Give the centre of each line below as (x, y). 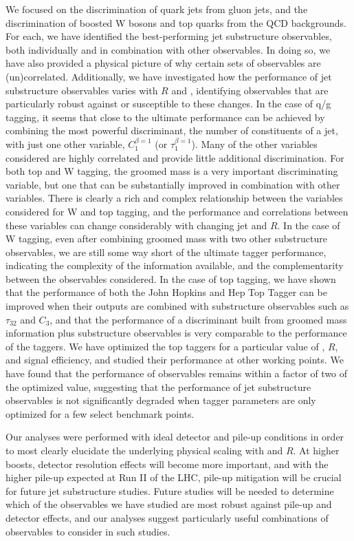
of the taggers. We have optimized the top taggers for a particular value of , (165, 346)
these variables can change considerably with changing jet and (136, 225)
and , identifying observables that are (250, 90)
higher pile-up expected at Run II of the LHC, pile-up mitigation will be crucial (174, 477)
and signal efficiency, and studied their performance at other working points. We (175, 360)
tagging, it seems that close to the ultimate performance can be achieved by (165, 117)
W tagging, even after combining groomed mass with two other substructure (166, 238)
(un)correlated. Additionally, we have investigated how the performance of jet (169, 76)
